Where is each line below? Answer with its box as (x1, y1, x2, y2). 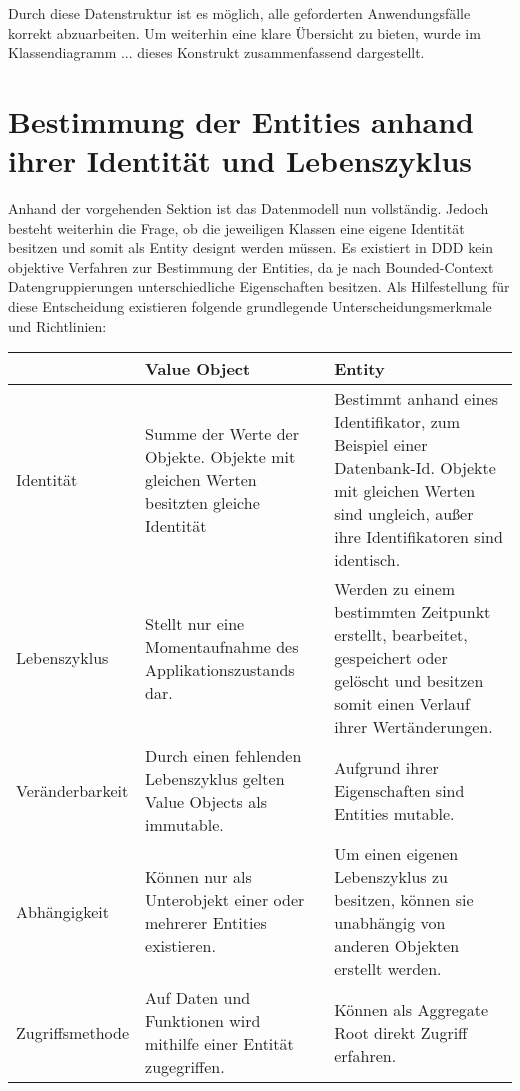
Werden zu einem (334, 577, 456, 601)
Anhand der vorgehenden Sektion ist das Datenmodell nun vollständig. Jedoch (8, 198, 489, 219)
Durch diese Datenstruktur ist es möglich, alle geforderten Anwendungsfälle (8, 3, 471, 23)
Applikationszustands (145, 657, 295, 681)
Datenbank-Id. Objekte (334, 456, 496, 480)
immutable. (145, 813, 224, 837)
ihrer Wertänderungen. (334, 715, 493, 739)
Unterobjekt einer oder (145, 888, 305, 912)
